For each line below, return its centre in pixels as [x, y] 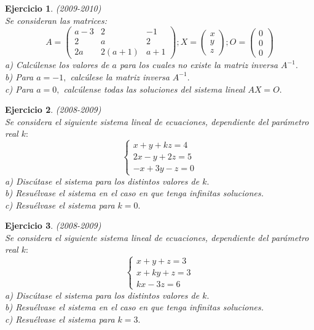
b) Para [19, 76]
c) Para [19, 89]
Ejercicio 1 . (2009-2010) [53, 8]
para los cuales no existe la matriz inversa [199, 65]
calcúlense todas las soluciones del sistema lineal [154, 89]
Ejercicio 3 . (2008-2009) [53, 225]
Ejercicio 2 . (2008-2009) [53, 109]
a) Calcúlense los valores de [57, 65]
